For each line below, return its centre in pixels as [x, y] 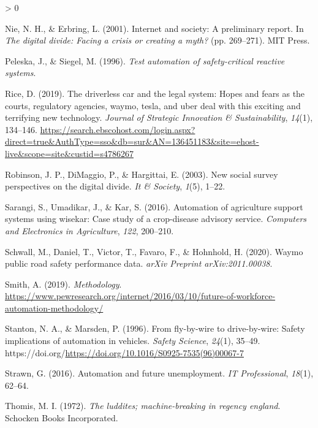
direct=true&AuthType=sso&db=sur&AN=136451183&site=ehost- [132, 141]
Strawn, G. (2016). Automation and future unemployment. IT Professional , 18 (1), [159, 373]
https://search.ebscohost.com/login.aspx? [118, 129]
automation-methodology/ [54, 308]
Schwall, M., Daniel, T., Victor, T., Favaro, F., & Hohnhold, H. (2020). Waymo [154, 251]
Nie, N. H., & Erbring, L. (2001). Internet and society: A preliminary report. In [154, 28]
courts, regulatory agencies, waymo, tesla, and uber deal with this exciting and [153, 105]
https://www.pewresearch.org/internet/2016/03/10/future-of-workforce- [140, 296]
